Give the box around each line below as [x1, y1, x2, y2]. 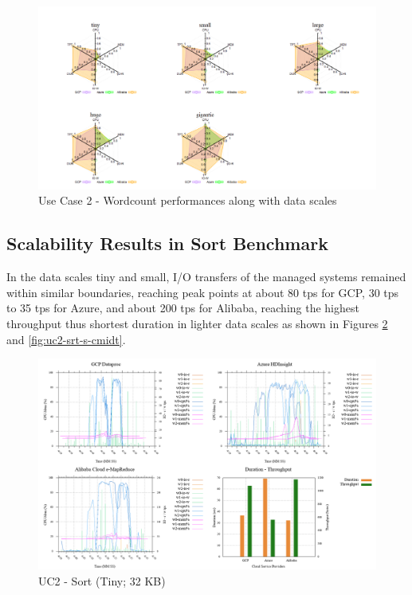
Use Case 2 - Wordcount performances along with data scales [38, 192, 337, 209]
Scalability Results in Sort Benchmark [6, 231, 328, 256]
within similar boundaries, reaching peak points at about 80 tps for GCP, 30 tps [6, 284, 399, 300]
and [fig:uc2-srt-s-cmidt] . [6, 331, 126, 347]
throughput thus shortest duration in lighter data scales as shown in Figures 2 [6, 315, 388, 331]
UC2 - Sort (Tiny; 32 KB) [38, 572, 166, 589]
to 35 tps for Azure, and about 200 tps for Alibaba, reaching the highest [6, 299, 359, 316]
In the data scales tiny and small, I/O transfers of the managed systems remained [6, 268, 406, 285]
